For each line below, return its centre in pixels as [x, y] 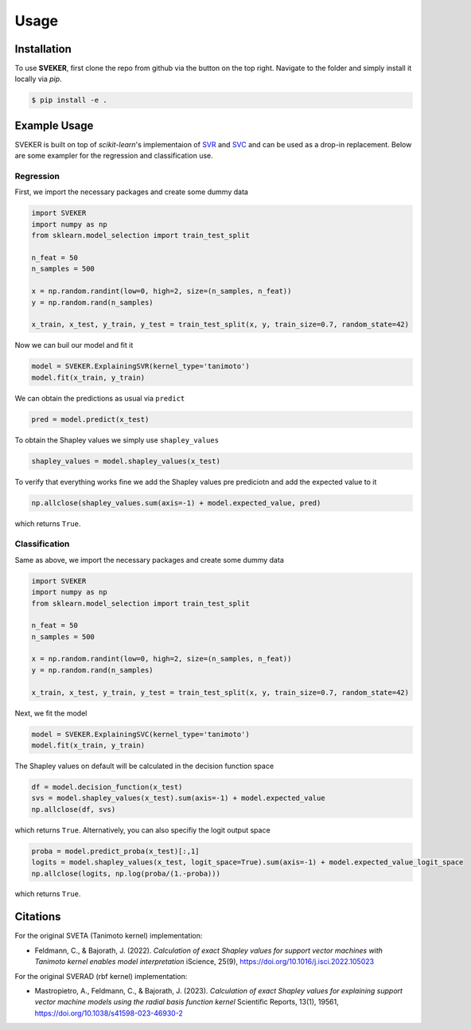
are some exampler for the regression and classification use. [114, 156]
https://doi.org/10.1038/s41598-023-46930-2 [109, 1013]
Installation [43, 49]
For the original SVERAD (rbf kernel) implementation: [101, 976]
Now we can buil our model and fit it [74, 345]
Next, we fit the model [51, 713]
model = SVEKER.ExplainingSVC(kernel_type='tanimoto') [140, 734]
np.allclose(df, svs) [74, 809]
